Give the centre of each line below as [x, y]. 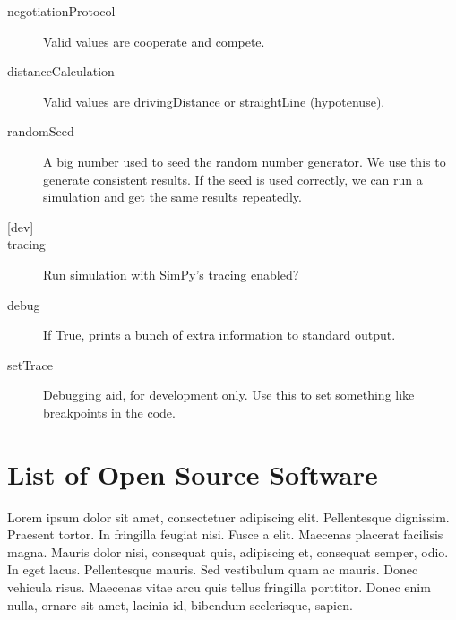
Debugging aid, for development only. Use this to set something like [229, 395]
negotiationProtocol [61, 11]
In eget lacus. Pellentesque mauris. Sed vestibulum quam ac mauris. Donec [213, 569]
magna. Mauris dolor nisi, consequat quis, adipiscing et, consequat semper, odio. [228, 551]
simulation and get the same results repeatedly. [172, 197]
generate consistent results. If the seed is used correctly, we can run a [233, 179]
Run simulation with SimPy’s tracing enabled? [171, 274]
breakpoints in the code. [109, 412]
